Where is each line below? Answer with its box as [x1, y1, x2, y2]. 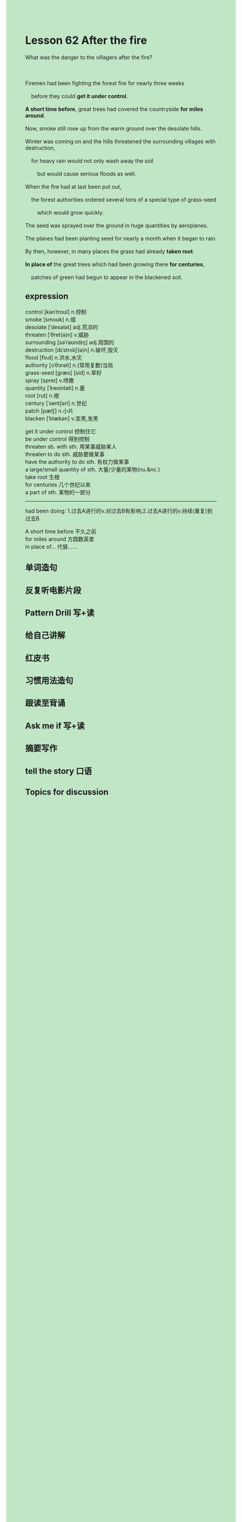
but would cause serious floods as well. [36, 170, 136, 177]
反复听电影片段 [25, 585, 81, 595]
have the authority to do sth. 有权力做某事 [25, 458, 130, 465]
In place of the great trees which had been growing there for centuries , [25, 261, 205, 268]
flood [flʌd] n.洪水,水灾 [25, 354, 83, 361]
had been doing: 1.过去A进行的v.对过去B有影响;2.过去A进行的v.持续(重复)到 [25, 507, 213, 514]
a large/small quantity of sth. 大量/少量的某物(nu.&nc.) [25, 466, 161, 473]
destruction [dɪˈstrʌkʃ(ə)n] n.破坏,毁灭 [25, 346, 119, 353]
